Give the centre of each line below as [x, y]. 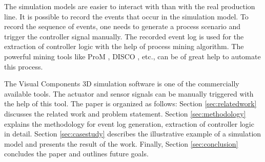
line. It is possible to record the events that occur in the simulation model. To [126, 16]
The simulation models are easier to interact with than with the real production [130, 6]
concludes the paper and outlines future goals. [76, 154]
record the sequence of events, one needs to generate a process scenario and [123, 26]
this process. [24, 66]
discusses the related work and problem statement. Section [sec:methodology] [125, 113]
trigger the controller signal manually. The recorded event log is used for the [124, 36]
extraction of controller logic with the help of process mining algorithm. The [124, 46]
